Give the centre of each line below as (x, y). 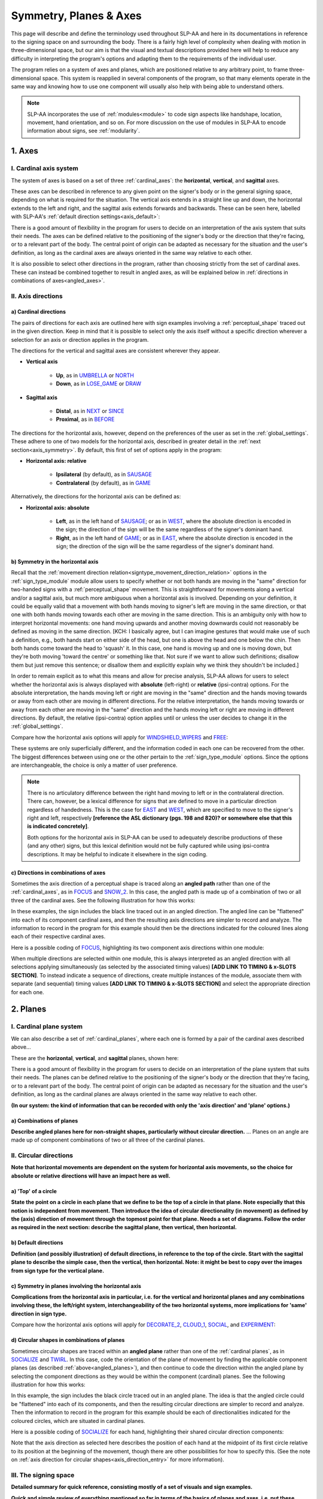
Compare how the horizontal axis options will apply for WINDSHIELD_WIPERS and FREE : (120, 737)
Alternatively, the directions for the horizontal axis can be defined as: (96, 496)
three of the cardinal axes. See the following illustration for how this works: (103, 900)
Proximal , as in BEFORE (85, 419)
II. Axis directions (37, 296)
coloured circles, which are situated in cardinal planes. (78, 1420)
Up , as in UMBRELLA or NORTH (95, 375)
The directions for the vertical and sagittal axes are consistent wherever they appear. (116, 351)
